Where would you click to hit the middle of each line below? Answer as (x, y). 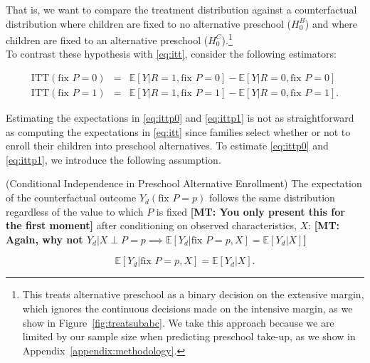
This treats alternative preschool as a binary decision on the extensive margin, (193, 294)
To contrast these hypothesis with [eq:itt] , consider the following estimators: (171, 54)
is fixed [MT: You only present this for (250, 211)
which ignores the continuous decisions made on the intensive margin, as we (187, 309)
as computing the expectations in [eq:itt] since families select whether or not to (178, 131)
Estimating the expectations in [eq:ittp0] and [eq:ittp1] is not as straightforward (180, 118)
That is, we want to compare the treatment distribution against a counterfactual (181, 9)
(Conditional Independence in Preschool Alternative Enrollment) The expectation (184, 183)
